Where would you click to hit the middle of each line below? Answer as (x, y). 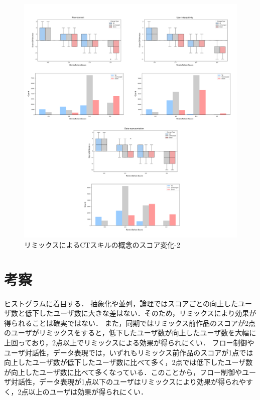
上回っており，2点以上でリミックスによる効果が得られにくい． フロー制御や (129, 343)
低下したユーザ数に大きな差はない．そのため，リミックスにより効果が (141, 313)
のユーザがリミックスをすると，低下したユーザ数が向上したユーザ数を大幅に (130, 333)
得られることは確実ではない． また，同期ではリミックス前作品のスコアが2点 (130, 323)
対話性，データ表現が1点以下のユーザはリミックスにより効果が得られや (128, 382)
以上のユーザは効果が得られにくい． (88, 392)
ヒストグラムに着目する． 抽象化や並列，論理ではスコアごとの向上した (121, 303)
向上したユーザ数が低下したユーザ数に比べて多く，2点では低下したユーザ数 (128, 362)
